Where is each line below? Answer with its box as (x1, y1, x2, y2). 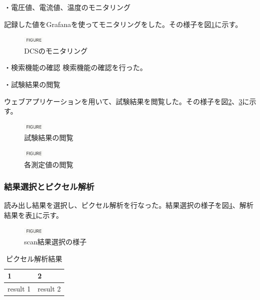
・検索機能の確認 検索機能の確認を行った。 (4, 62, 147, 73)
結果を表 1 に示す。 (4, 209, 63, 220)
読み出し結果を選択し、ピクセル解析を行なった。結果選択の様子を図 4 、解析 (4, 200, 253, 210)
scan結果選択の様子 (24, 236, 87, 247)
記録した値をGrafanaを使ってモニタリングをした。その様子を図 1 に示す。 (4, 19, 242, 29)
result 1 (8, 283, 31, 294)
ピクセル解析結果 (6, 253, 63, 263)
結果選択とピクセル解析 (4, 180, 94, 193)
